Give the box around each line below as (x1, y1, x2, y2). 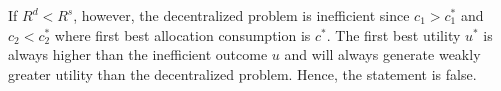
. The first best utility (326, 24, 461, 45)
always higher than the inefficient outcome (8, 44, 268, 65)
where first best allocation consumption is (54, 24, 311, 45)
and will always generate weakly (284, 44, 481, 65)
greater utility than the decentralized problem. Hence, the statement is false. (8, 63, 477, 84)
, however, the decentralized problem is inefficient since (73, 5, 410, 25)
